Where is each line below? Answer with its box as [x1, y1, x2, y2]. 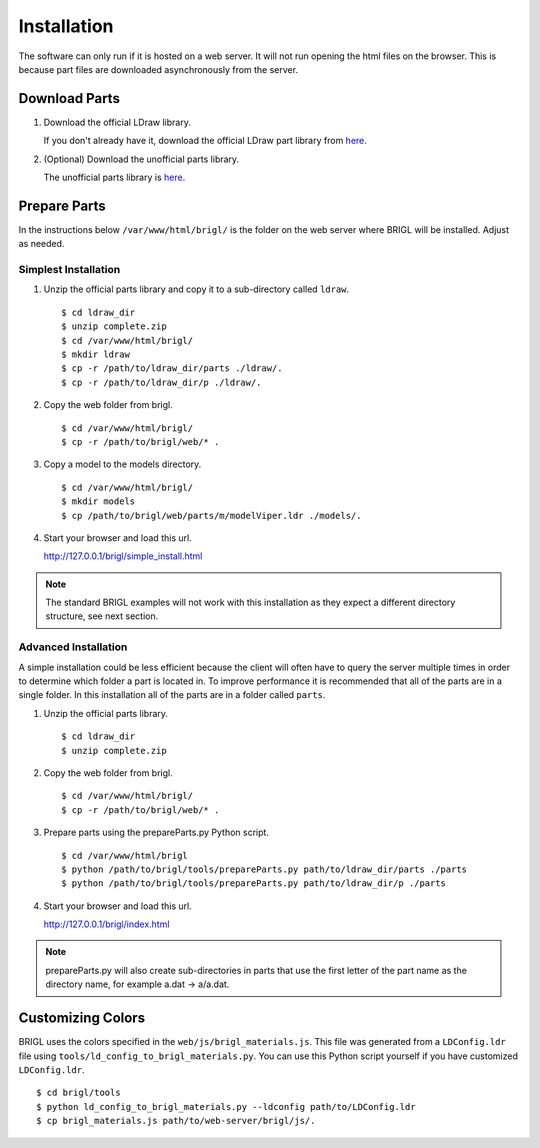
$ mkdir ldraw [61, 349, 130, 360]
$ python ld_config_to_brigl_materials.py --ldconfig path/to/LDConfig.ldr [36, 1101, 416, 1112]
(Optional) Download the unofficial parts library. [43, 153, 240, 165]
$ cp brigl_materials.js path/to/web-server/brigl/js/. [36, 1115, 316, 1127]
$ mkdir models [61, 496, 136, 507]
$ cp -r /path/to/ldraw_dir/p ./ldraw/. [61, 376, 262, 388]
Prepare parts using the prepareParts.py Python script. [43, 826, 270, 839]
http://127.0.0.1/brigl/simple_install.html [43, 550, 203, 562]
